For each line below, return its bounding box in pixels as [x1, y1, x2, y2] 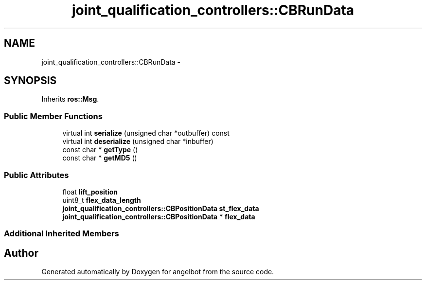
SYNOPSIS [4, 74, 57, 87]
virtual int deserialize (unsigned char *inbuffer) [62, 137, 213, 146]
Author [4, 247, 38, 259]
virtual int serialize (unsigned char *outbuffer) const [62, 129, 230, 138]
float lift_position [62, 187, 118, 196]
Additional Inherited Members [4, 229, 119, 239]
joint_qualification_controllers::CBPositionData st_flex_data [62, 204, 259, 213]
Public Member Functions [4, 111, 103, 121]
